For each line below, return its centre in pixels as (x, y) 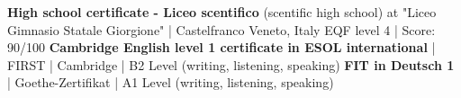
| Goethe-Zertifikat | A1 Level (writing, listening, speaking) (171, 82)
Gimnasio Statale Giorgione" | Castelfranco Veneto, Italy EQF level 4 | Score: (221, 29)
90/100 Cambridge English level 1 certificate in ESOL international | (221, 47)
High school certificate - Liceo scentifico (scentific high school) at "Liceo (222, 12)
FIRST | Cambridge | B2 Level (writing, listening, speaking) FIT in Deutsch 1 (231, 64)
